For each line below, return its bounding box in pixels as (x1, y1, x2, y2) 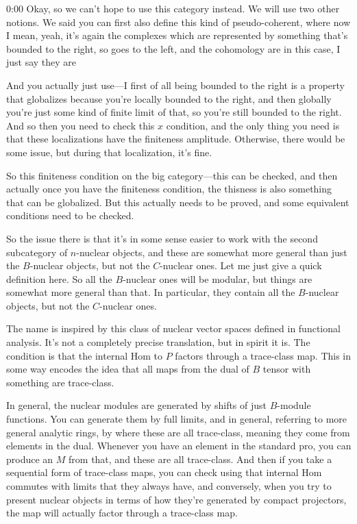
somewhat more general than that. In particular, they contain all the (6, 285, 295, 299)
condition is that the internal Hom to (6, 348, 163, 362)
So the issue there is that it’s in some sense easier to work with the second (6, 231, 318, 245)
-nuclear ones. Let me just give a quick (160, 258, 322, 273)
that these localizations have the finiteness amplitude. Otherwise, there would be (6, 132, 345, 146)
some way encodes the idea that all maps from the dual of (6, 362, 249, 376)
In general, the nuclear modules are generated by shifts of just (6, 398, 267, 412)
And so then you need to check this (6, 118, 155, 132)
